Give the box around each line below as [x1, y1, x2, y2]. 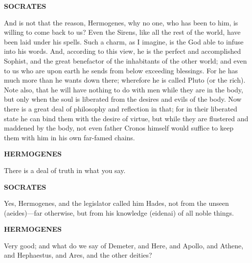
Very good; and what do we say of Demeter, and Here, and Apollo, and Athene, [4, 240, 244, 250]
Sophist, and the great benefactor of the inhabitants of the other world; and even [4, 55, 247, 66]
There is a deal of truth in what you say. [4, 165, 126, 175]
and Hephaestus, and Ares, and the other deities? [4, 250, 152, 260]
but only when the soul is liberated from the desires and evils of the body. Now [4, 94, 242, 104]
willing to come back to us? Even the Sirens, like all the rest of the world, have [4, 27, 241, 37]
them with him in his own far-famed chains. [4, 132, 135, 142]
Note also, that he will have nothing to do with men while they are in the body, [4, 84, 243, 94]
